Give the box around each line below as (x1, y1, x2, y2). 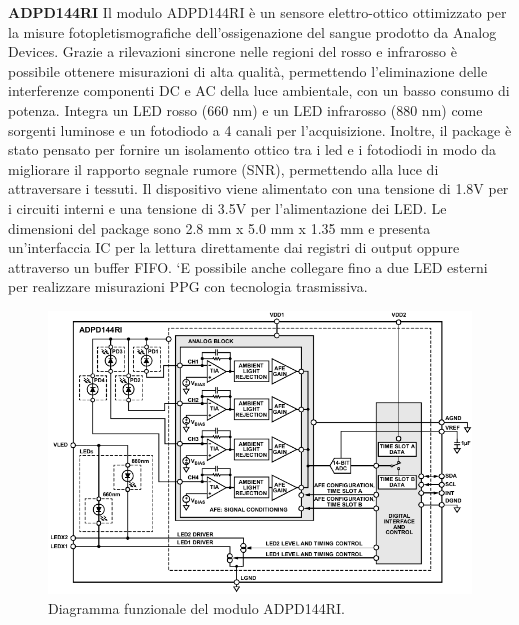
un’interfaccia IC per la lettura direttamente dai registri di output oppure (8, 237, 460, 258)
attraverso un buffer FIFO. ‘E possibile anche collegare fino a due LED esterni (8, 256, 488, 277)
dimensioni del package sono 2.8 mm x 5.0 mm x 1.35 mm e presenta (8, 217, 431, 238)
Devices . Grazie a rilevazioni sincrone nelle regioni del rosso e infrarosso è (8, 41, 457, 62)
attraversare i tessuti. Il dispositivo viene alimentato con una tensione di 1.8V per (8, 178, 509, 199)
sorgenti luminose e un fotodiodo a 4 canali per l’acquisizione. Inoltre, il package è (8, 119, 512, 140)
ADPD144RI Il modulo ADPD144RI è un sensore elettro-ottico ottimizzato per (8, 2, 507, 22)
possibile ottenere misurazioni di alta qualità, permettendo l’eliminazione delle (8, 60, 488, 81)
